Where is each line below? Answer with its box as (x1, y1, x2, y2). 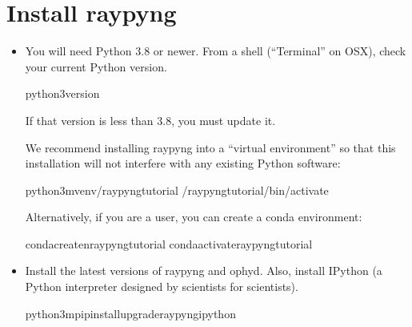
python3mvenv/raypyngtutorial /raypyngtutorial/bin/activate (25, 181, 329, 198)
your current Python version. (25, 58, 167, 75)
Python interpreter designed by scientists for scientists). (25, 278, 298, 295)
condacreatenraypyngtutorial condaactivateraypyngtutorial (25, 235, 313, 252)
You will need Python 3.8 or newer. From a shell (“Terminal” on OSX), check (25, 42, 406, 59)
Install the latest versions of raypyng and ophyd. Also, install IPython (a (25, 262, 382, 279)
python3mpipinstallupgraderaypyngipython (25, 305, 236, 321)
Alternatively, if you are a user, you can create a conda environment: (25, 208, 362, 225)
